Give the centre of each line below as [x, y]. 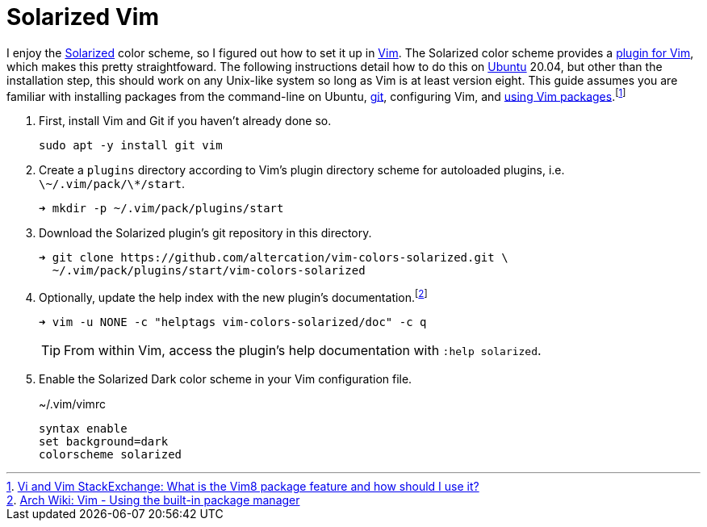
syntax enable [83, 429]
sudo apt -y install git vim [131, 146]
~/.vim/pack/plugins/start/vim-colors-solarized [209, 271]
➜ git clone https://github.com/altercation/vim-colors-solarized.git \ [274, 258]
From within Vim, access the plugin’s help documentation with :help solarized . [303, 351]
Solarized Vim [83, 17]
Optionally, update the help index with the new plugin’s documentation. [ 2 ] [233, 297]
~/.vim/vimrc [72, 404]
